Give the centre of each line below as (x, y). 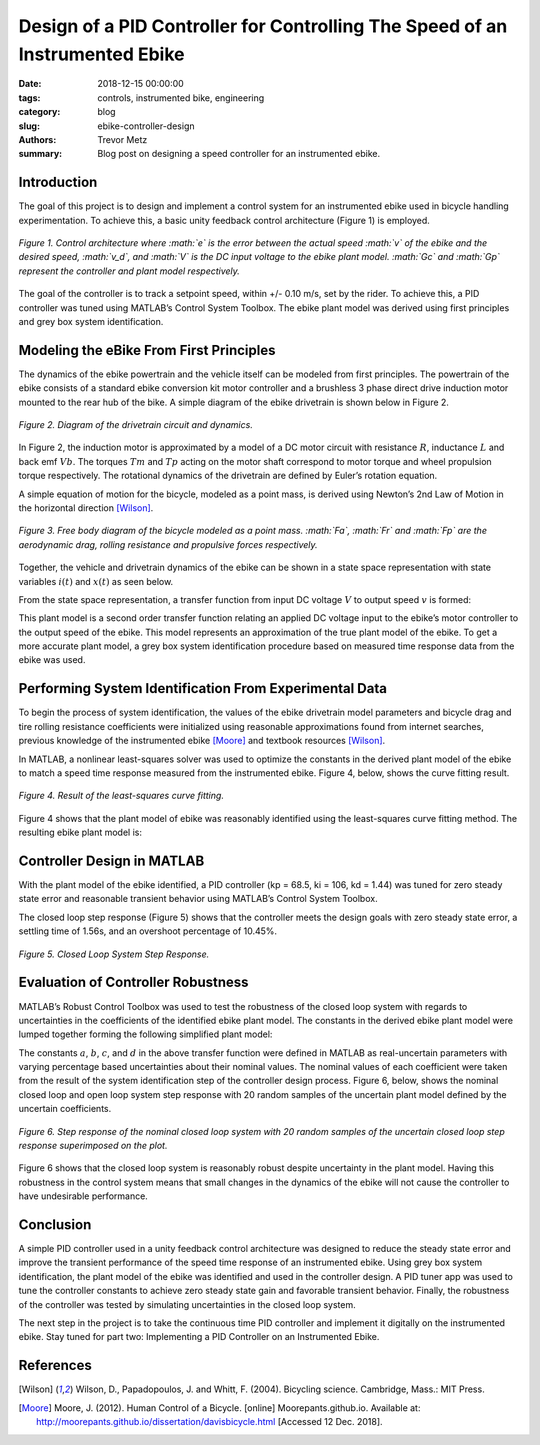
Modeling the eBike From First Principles (147, 350)
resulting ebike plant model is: (80, 832)
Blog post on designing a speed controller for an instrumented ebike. (239, 154)
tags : (29, 97)
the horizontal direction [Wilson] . (86, 507)
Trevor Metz (122, 139)
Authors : (37, 139)
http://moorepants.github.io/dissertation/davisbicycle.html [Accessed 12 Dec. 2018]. (210, 1422)
